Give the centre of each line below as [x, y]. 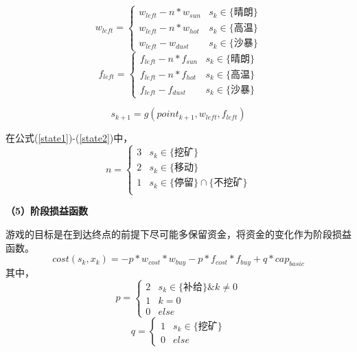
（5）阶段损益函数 [47, 211]
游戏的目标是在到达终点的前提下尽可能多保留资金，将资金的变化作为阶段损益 [178, 234]
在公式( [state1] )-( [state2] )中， [69, 138]
